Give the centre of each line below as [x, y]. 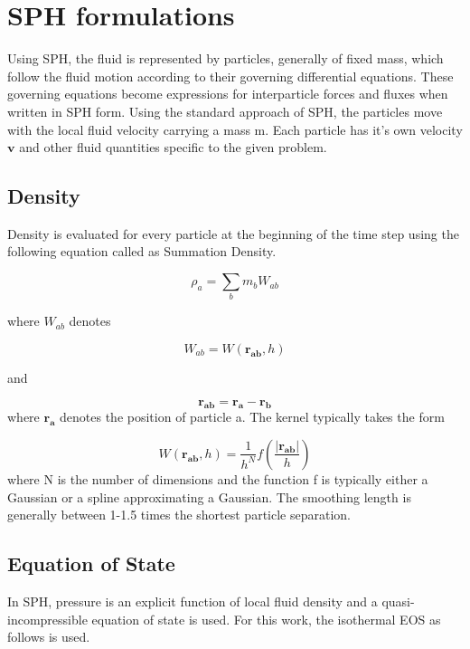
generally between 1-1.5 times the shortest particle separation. [179, 515]
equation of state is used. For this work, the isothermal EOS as [266, 619]
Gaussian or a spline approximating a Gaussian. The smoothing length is [209, 496]
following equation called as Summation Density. [142, 251]
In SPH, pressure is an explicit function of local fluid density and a [193, 601]
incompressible [47, 619]
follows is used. [49, 637]
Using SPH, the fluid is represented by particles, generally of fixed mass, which [226, 58]
